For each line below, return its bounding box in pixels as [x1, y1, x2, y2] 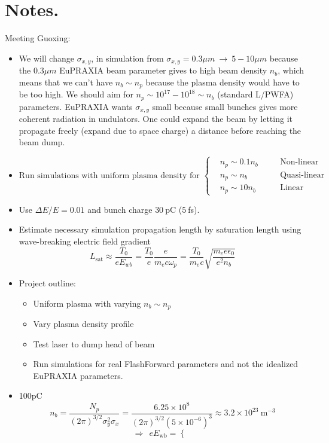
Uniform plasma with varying [33, 297, 141, 309]
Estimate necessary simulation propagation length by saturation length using [19, 223, 301, 236]
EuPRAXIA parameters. [33, 369, 123, 381]
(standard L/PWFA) [217, 88, 294, 100]
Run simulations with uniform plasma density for [19, 171, 200, 180]
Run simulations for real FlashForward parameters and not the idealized [33, 358, 298, 370]
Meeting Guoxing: [5, 32, 71, 44]
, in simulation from [91, 51, 164, 64]
